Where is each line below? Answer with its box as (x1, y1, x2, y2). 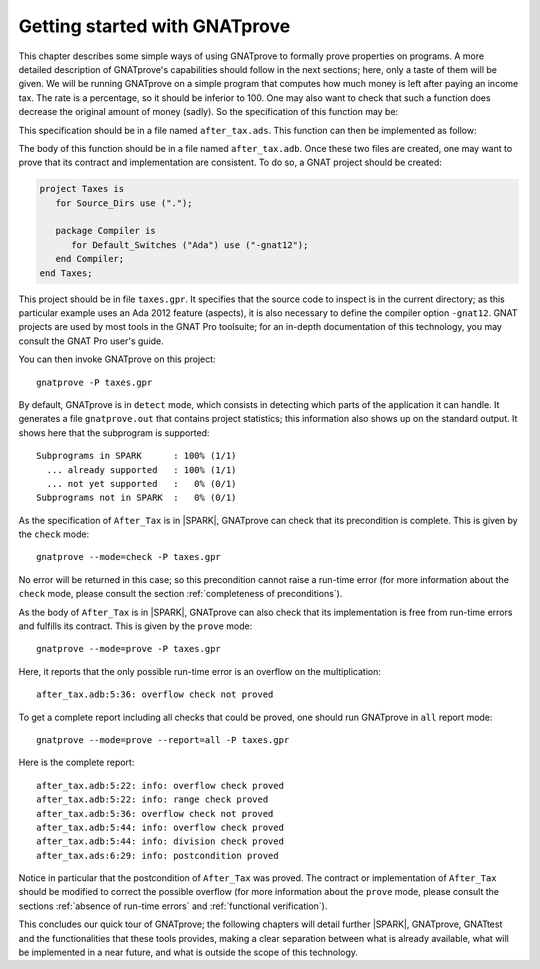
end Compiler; (55, 253, 125, 265)
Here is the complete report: (18, 756, 135, 769)
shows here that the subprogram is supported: (18, 426, 210, 439)
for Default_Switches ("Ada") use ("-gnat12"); (71, 239, 309, 250)
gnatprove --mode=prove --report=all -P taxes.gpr (36, 734, 290, 745)
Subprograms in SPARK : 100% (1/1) (36, 450, 237, 462)
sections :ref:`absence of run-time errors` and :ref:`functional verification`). (18, 900, 328, 912)
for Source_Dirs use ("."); (55, 197, 194, 209)
